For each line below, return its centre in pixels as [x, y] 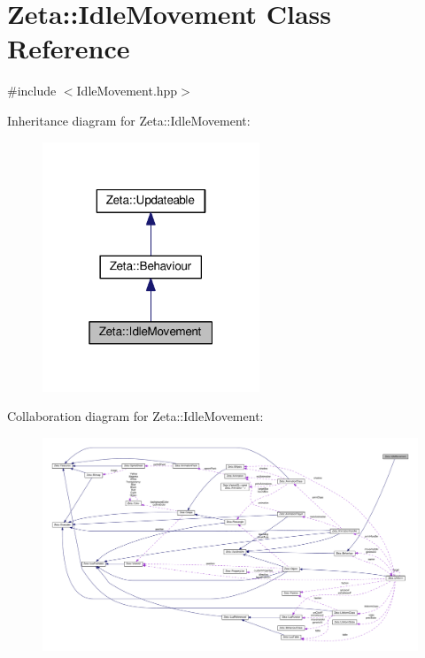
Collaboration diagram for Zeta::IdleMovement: [135, 416]
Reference [69, 48]
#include [32, 91]
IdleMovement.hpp [127, 91]
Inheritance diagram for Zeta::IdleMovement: [129, 120]
